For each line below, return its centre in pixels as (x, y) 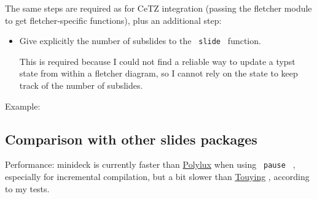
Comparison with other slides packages (131, 139)
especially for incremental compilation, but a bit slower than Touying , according (157, 177)
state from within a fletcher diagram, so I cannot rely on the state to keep (158, 73)
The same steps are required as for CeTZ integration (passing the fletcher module (158, 8)
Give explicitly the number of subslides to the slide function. (140, 41)
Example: (23, 106)
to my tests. (27, 188)
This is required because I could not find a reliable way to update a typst (157, 61)
